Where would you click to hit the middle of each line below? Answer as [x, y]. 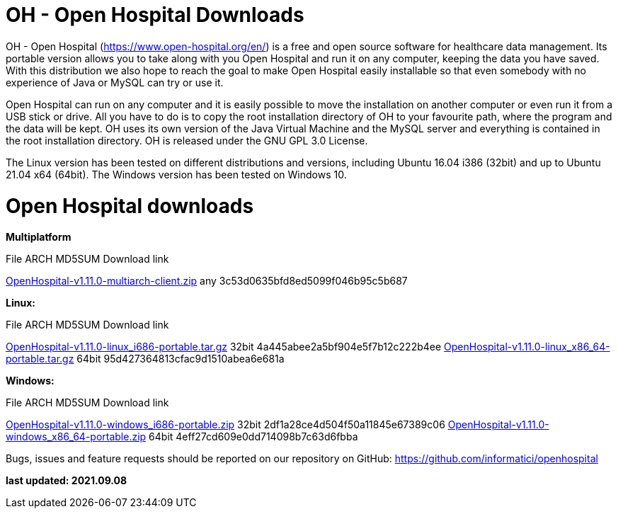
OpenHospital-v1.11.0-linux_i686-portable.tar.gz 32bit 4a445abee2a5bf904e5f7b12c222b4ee [224, 347]
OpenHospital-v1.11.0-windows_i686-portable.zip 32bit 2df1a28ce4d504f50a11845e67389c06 [225, 425]
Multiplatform [39, 237]
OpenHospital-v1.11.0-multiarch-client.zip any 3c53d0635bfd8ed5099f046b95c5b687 [207, 281]
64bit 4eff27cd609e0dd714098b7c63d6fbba [253, 437]
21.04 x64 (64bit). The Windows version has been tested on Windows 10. [176, 174]
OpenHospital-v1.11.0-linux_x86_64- [527, 347]
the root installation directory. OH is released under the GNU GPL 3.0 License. [187, 140]
